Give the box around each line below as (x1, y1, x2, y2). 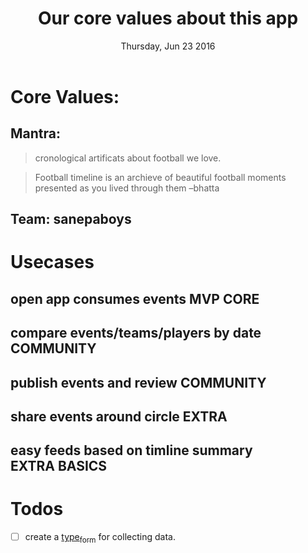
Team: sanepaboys (10, 211, 132, 228)
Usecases (10, 251, 95, 274)
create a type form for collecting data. (24, 531, 176, 546)
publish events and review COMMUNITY (10, 374, 267, 391)
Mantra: (10, 125, 61, 142)
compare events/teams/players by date (10, 325, 262, 342)
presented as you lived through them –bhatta (34, 182, 220, 194)
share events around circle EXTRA (10, 408, 228, 425)
